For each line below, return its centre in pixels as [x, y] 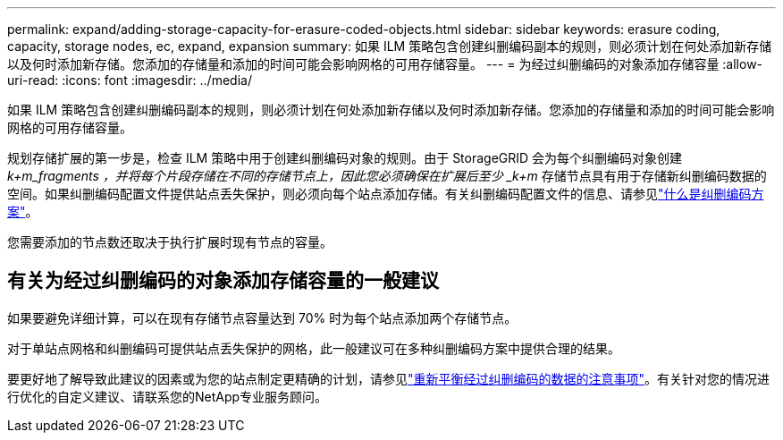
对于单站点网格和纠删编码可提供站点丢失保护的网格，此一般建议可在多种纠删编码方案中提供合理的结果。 [314, 348]
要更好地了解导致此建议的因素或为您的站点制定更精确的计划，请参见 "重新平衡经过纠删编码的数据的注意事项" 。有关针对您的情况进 [389, 378]
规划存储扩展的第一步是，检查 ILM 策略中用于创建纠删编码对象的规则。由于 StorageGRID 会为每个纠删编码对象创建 [345, 158]
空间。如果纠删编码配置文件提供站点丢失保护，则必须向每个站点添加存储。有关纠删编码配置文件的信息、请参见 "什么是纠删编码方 [386, 194]
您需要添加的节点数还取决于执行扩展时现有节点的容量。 [170, 242]
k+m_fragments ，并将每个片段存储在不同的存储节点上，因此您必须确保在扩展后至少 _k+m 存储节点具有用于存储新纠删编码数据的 [387, 176]
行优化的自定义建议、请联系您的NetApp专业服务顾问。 [168, 396]
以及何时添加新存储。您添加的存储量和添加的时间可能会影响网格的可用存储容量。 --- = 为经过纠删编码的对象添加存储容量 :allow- [385, 64]
